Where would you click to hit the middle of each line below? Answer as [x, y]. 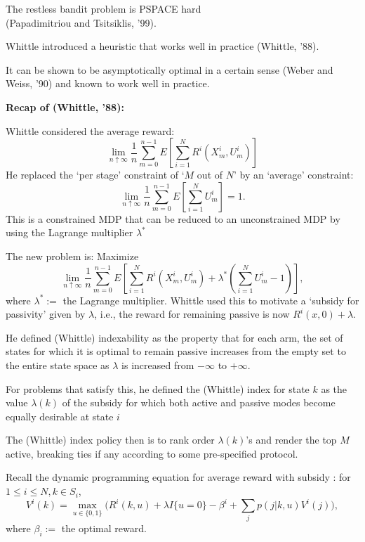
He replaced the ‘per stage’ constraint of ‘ [95, 175]
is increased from [158, 364]
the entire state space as [58, 364]
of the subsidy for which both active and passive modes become [199, 402]
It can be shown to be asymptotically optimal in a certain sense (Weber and [170, 69]
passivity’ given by [46, 314]
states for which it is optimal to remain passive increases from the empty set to [176, 351]
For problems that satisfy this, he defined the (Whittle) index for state [158, 388]
